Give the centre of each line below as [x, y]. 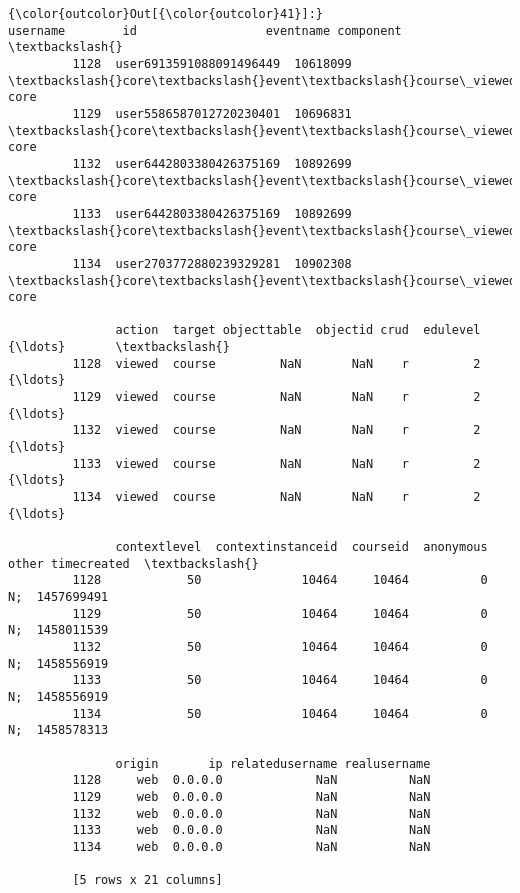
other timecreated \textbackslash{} [133, 563]
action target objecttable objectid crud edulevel [298, 330]
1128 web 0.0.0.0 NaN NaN [251, 780]
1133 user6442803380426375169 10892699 [212, 213]
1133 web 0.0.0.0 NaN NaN [251, 830]
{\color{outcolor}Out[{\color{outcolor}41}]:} [165, 14]
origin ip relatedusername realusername [273, 763]
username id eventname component [205, 30]
